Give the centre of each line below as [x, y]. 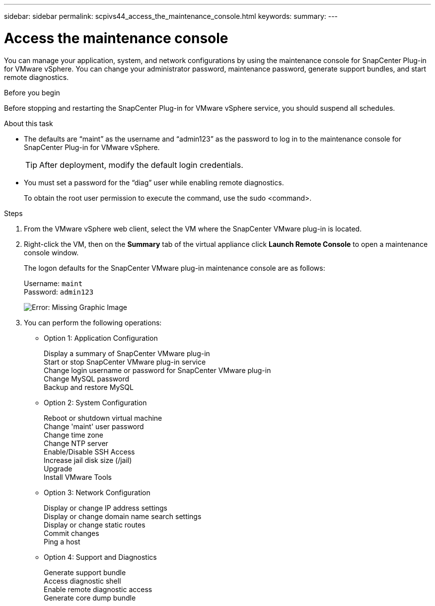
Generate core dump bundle [90, 598]
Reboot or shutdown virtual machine [103, 418]
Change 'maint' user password [94, 426]
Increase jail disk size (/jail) [88, 460]
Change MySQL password [87, 379]
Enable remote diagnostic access [98, 589]
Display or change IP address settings [106, 508]
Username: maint [53, 283]
